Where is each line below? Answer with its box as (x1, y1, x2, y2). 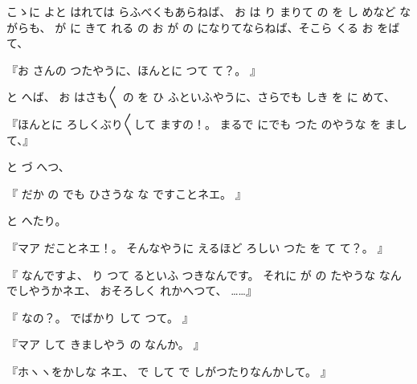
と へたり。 (6, 212, 67, 229)
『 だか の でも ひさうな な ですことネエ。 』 (6, 185, 247, 202)
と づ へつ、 (6, 158, 70, 175)
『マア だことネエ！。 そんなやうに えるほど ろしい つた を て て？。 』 (6, 239, 389, 255)
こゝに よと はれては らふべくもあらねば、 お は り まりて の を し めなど (6, 3, 396, 19)
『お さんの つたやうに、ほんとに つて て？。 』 (6, 61, 261, 78)
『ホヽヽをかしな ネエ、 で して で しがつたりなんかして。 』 (6, 362, 332, 379)
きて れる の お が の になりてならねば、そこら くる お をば (84, 18, 400, 35)
